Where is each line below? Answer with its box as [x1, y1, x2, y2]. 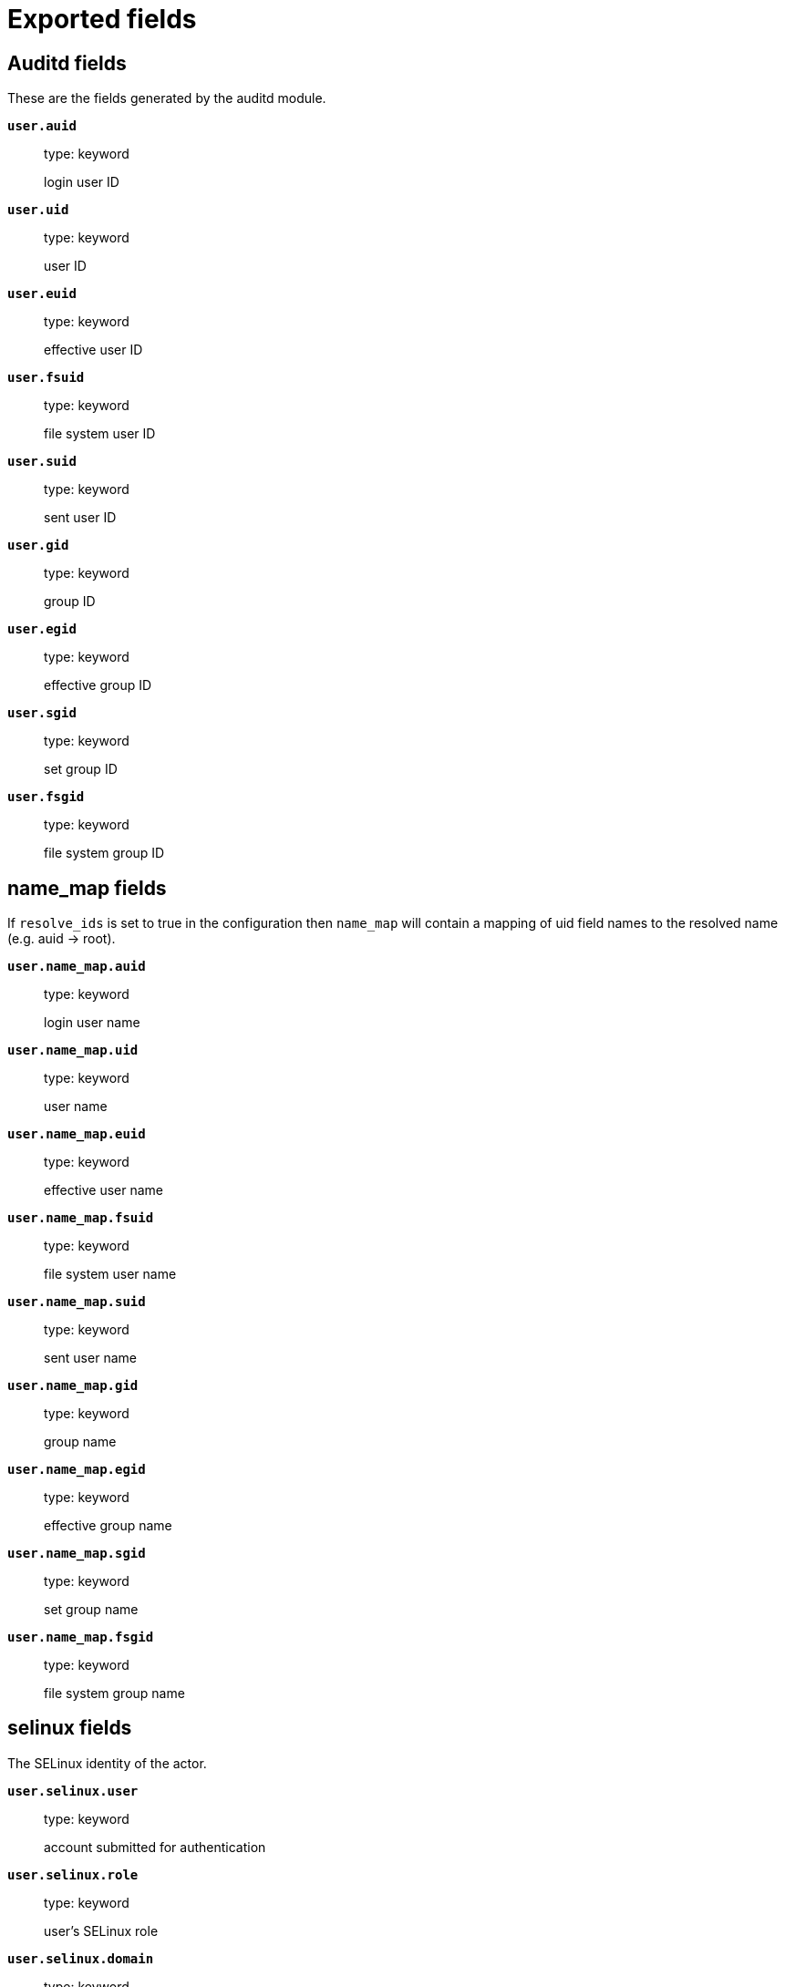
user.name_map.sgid [7, 1546, 146, 1561]
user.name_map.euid [7, 1127, 146, 1142]
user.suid [7, 454, 77, 469]
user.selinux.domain [7, 1951, 154, 1966]
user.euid [7, 286, 77, 302]
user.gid [7, 538, 69, 553]
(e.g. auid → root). [7, 931, 116, 947]
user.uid [7, 202, 69, 218]
